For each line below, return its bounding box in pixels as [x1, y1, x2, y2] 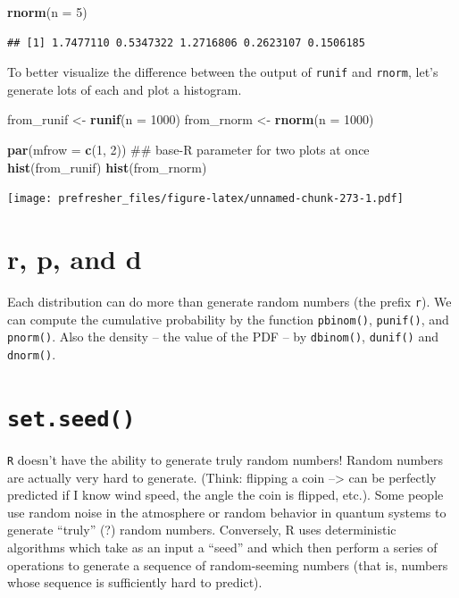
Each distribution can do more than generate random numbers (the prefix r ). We [7, 292, 452, 310]
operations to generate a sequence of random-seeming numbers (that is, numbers [7, 555, 448, 574]
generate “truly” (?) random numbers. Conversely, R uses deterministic [7, 520, 396, 539]
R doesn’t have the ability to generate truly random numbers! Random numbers [7, 450, 444, 468]
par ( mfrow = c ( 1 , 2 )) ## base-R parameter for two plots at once [7, 140, 370, 159]
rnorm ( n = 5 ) [7, 3, 88, 21]
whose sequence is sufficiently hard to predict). [7, 573, 263, 592]
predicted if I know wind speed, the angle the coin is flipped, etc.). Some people [7, 485, 444, 504]
